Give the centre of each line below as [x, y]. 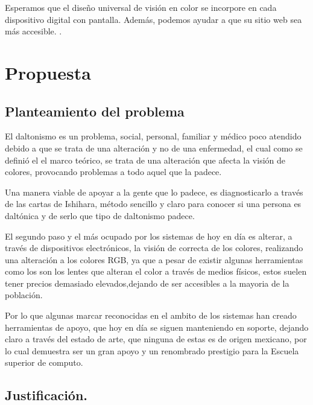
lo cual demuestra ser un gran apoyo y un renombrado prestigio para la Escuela [152, 350]
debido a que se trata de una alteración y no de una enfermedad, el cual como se [154, 148]
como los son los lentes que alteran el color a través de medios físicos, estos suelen [156, 271]
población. [24, 295]
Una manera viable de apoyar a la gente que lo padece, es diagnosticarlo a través [154, 192]
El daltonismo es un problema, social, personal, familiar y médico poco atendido [153, 136]
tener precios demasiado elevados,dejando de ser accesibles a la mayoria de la [147, 283]
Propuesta [48, 72]
